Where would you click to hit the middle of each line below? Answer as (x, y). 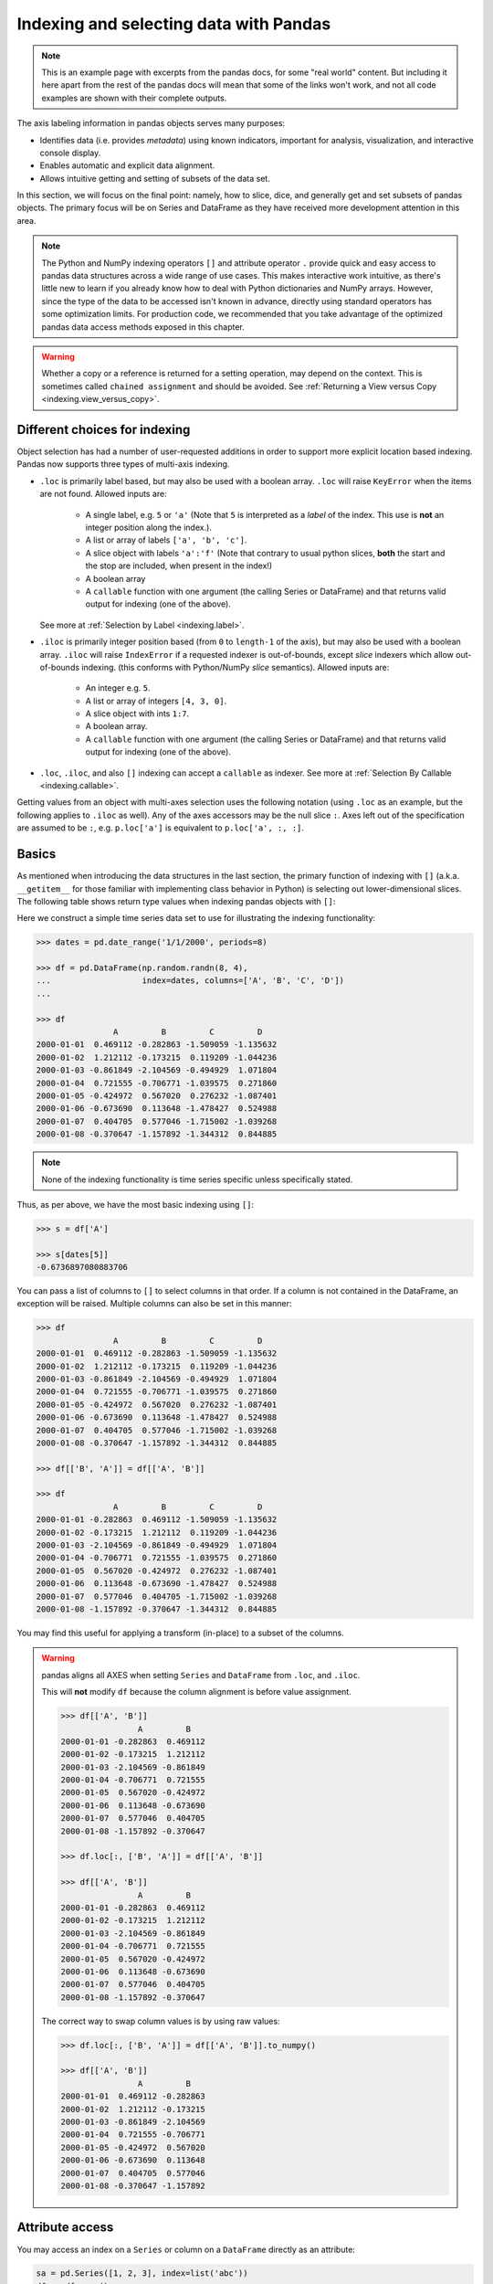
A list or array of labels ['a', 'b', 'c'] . (166, 540)
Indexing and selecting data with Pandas (174, 24)
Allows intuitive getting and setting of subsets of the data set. (155, 178)
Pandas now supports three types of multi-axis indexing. (123, 464)
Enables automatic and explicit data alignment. (127, 165)
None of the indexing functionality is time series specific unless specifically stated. (197, 1179)
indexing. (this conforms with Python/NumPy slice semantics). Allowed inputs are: (236, 667)
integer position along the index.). (148, 527)
